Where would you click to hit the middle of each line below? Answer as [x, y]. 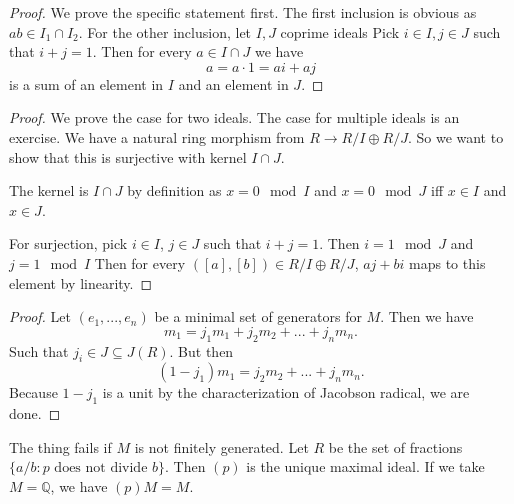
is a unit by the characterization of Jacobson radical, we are [286, 392]
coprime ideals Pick [340, 31]
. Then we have [427, 316]
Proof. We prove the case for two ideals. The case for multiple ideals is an [234, 117]
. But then [201, 350]
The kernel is [49, 190]
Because [33, 392]
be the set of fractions [395, 446]
